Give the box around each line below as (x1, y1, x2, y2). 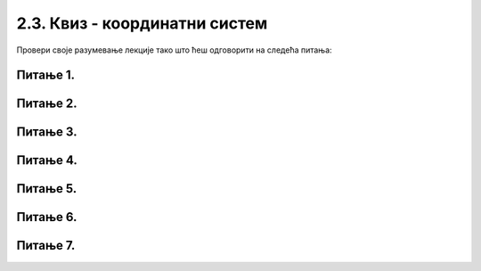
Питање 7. (16, 238, 76, 253)
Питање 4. (16, 152, 77, 168)
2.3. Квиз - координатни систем (16, 13, 268, 33)
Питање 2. (16, 96, 77, 111)
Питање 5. (16, 181, 77, 196)
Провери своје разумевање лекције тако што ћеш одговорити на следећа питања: (16, 45, 333, 55)
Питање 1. (16, 68, 76, 83)
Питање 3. (16, 125, 77, 140)
